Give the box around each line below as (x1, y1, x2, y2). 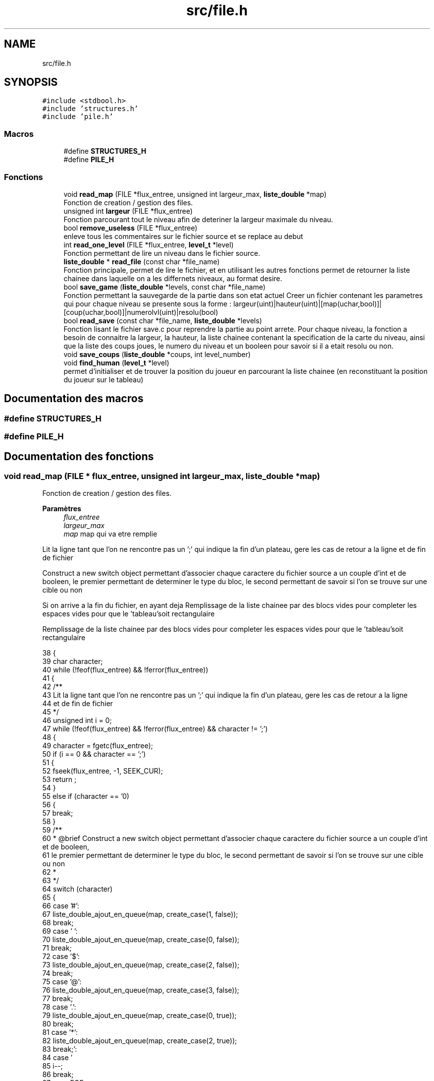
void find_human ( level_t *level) (63, 358, 169, 367)
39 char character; (42, 657, 103, 666)
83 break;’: (42, 1045, 77, 1054)
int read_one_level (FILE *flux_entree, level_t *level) (63, 240, 234, 249)
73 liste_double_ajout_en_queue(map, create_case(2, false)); (42, 961, 239, 969)
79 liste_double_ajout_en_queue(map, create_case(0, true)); (42, 1011, 237, 1020)
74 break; (42, 969, 73, 978)
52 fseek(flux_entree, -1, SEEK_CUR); (42, 767, 163, 776)
